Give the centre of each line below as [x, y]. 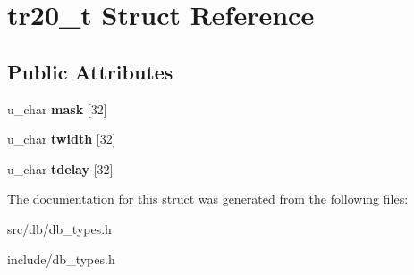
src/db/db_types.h [59, 228]
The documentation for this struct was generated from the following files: [208, 199]
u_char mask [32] [57, 108]
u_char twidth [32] [62, 139]
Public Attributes [90, 71]
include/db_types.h [61, 258]
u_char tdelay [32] [60, 168]
